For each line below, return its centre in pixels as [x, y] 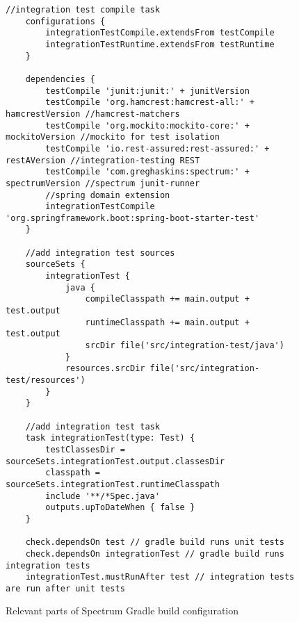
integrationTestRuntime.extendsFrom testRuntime [160, 44]
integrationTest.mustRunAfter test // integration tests [160, 577]
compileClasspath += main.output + [167, 299]
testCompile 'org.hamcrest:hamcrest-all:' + [150, 103]
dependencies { [60, 79]
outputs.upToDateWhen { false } [120, 508]
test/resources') [46, 380]
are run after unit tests [65, 588]
